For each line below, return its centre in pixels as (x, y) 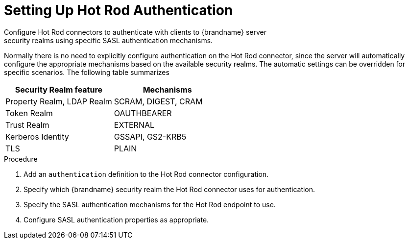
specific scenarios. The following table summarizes (87, 72)
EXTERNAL (134, 125)
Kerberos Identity (37, 136)
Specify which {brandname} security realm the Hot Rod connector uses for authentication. (169, 189)
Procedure (21, 159)
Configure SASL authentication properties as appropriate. (116, 219)
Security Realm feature (59, 89)
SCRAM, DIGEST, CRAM (158, 101)
